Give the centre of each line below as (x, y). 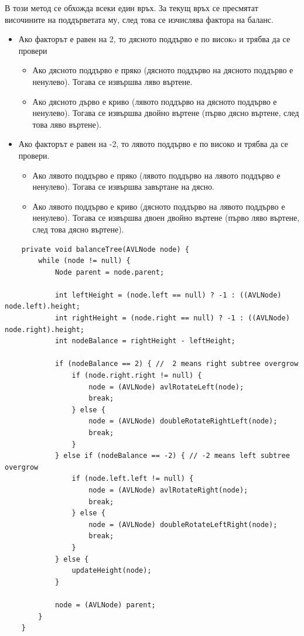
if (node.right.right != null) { (137, 376)
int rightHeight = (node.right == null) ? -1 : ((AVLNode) (172, 318)
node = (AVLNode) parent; (105, 605)
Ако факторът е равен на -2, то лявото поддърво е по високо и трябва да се (153, 144)
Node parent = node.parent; (110, 272)
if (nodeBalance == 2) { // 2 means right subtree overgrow (177, 364)
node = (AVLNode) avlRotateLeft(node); (166, 387)
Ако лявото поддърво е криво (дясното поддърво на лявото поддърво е (159, 206)
